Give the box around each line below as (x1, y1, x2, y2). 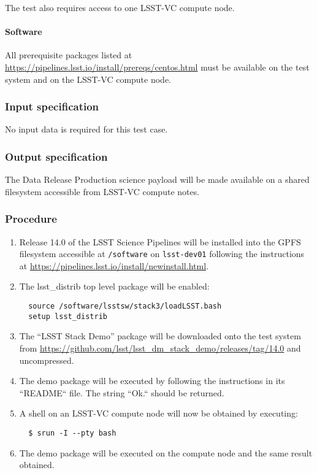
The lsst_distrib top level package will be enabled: (19, 280, 210, 293)
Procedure (5, 211, 57, 226)
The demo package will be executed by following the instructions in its (19, 374, 285, 387)
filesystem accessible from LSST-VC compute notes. (5, 185, 200, 198)
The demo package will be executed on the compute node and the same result (19, 446, 313, 459)
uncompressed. (19, 353, 74, 366)
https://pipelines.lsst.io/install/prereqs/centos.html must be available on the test (5, 60, 310, 73)
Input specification (5, 99, 99, 114)
